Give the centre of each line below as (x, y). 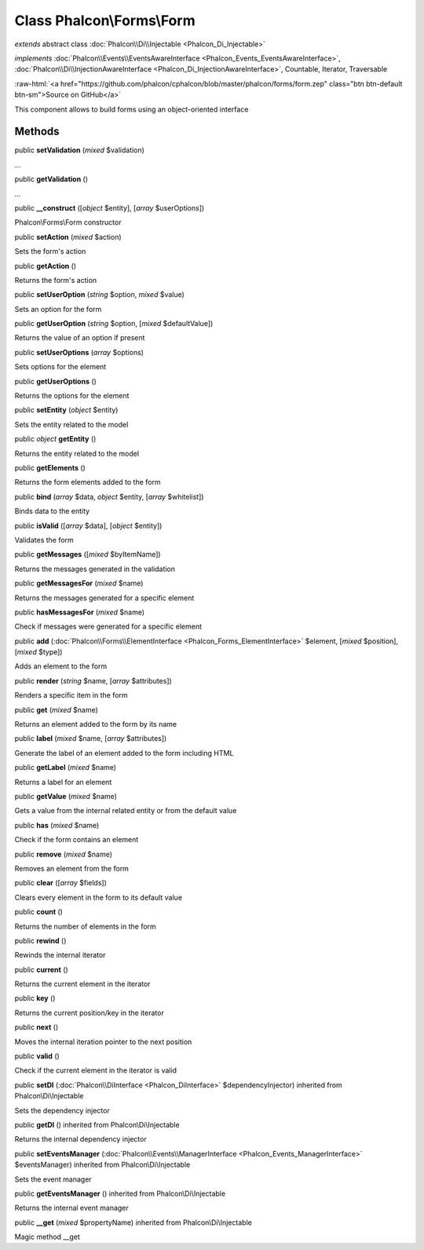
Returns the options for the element (72, 396)
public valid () (37, 1056)
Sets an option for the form (58, 309)
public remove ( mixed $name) (64, 854)
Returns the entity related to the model (77, 453)
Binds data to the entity (52, 511)
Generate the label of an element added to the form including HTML (124, 753)
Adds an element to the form (61, 666)
